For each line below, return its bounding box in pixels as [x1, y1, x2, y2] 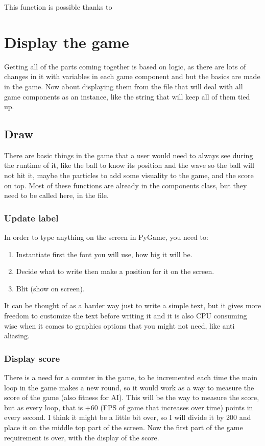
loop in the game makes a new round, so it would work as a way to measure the [4, 382, 254, 392]
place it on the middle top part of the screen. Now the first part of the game [4, 422, 243, 433]
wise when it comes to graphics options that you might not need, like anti [4, 320, 235, 331]
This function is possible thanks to [4, 2, 112, 12]
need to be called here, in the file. [4, 190, 109, 201]
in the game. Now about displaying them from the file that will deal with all [4, 81, 243, 91]
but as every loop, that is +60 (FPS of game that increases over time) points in [4, 402, 253, 412]
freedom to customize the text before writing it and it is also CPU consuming [4, 310, 247, 321]
